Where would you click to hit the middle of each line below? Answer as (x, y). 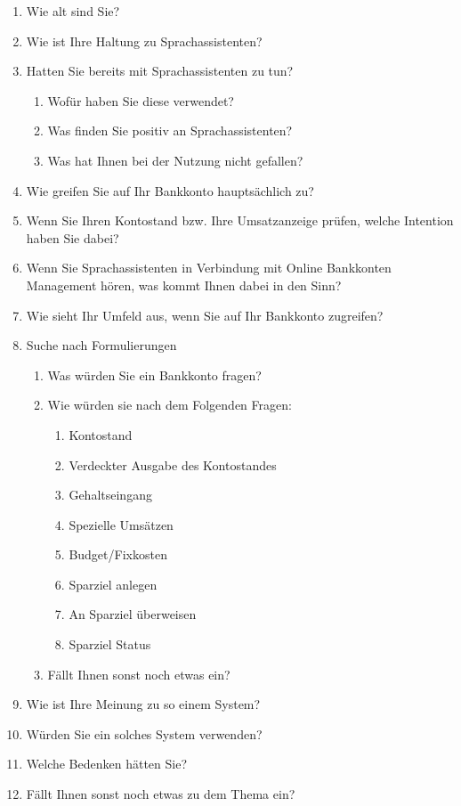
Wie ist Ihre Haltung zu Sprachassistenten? (144, 41)
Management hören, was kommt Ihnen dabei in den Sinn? (184, 285)
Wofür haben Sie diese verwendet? (141, 100)
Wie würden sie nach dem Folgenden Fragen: (170, 405)
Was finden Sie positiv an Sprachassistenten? (170, 130)
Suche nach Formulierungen (101, 345)
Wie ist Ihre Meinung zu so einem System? (143, 704)
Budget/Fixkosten (118, 554)
